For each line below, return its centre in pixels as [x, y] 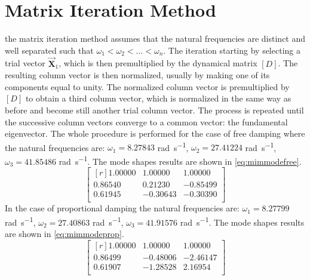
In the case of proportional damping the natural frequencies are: [122, 208]
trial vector [25, 63]
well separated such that [49, 50]
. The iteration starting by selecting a [232, 50]
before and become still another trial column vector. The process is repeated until [154, 110]
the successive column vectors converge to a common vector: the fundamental [146, 121]
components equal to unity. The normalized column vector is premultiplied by [147, 86]
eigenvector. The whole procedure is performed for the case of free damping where [155, 133]
